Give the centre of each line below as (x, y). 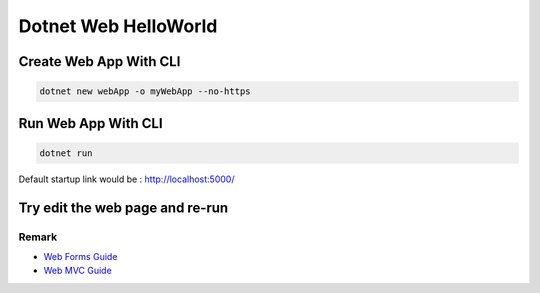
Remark (38, 237)
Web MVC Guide (77, 271)
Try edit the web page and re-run (123, 207)
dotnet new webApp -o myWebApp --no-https (145, 91)
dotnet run (66, 153)
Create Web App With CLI (99, 61)
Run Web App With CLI (91, 123)
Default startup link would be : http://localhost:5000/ (126, 179)
